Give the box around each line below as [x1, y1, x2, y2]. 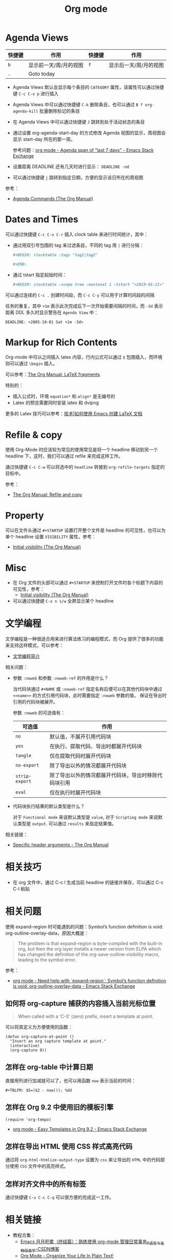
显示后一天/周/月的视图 [109, 61, 164, 68]
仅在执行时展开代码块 [49, 789, 101, 796]
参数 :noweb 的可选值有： [12, 710, 66, 716]
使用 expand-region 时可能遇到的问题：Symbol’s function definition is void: [5, 924, 163, 930]
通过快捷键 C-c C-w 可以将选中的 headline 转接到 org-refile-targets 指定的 [5, 464, 165, 470]
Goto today [28, 70, 55, 77]
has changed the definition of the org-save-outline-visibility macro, [17, 952, 160, 958]
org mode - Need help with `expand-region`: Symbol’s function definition [12, 978, 166, 984]
